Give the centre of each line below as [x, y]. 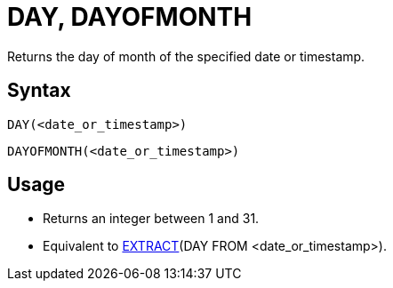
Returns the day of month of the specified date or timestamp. [186, 56]
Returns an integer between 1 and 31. [151, 219]
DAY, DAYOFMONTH [130, 17]
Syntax [39, 91]
